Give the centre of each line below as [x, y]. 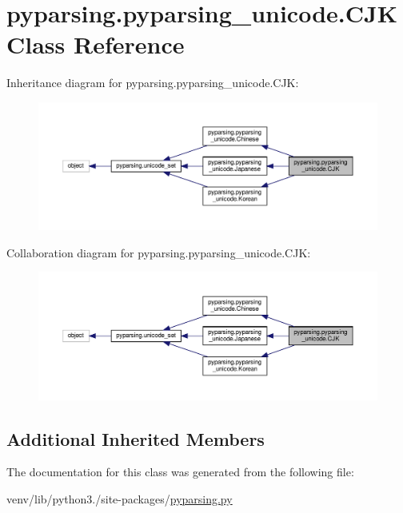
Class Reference [96, 44]
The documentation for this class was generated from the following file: [180, 472]
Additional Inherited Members [136, 438]
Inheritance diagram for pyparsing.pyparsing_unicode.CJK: [153, 83]
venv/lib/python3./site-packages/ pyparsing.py [120, 498]
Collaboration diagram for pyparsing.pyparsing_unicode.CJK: [159, 252]
